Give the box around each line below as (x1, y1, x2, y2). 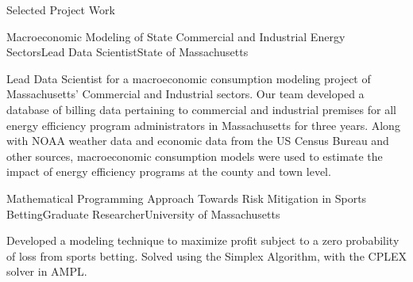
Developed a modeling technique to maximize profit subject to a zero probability (6, 232, 399, 249)
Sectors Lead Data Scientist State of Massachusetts (6, 44, 249, 60)
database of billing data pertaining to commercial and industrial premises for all (6, 101, 396, 117)
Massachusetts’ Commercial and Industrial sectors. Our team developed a (6, 86, 365, 102)
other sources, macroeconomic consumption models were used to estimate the (6, 147, 383, 164)
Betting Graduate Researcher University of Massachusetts (6, 205, 280, 222)
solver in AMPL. (6, 263, 87, 280)
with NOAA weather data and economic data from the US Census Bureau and (6, 132, 389, 149)
